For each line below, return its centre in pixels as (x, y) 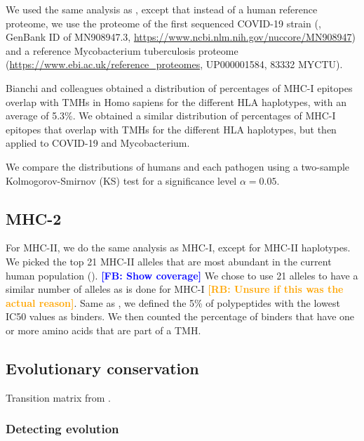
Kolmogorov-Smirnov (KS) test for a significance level (121, 180)
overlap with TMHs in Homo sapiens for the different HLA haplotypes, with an (176, 101)
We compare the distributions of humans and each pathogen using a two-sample (178, 166)
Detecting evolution (62, 429)
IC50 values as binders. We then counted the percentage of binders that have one (180, 316)
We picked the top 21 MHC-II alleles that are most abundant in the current (169, 261)
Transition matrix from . (58, 397)
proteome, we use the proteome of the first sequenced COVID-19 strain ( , (163, 23)
